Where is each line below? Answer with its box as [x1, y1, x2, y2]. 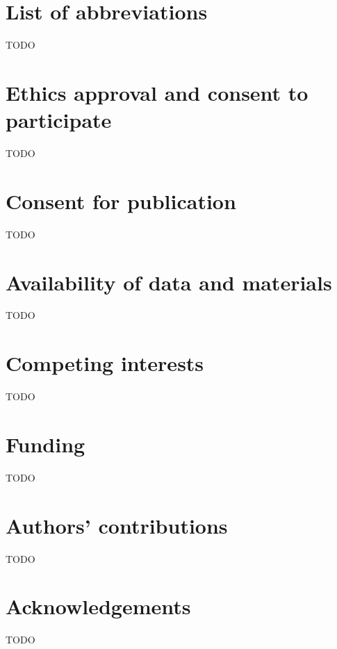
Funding [6, 429, 85, 458]
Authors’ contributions [6, 511, 228, 539]
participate [6, 106, 112, 134]
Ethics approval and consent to [6, 78, 309, 106]
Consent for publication [6, 186, 236, 215]
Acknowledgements [6, 592, 191, 621]
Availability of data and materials [6, 268, 332, 296]
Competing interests [6, 349, 204, 377]
